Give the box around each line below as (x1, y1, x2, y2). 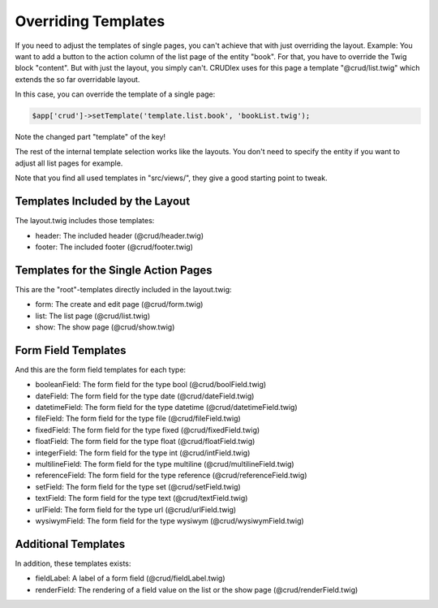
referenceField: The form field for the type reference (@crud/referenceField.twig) (35, 471, 307, 481)
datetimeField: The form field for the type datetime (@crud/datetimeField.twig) (35, 403, 298, 412)
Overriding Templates (15, 12, 165, 30)
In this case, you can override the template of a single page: (15, 89, 216, 99)
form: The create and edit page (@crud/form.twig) (35, 300, 204, 309)
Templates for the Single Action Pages (15, 263, 213, 277)
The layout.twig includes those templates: (15, 216, 155, 226)
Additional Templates (15, 537, 126, 551)
